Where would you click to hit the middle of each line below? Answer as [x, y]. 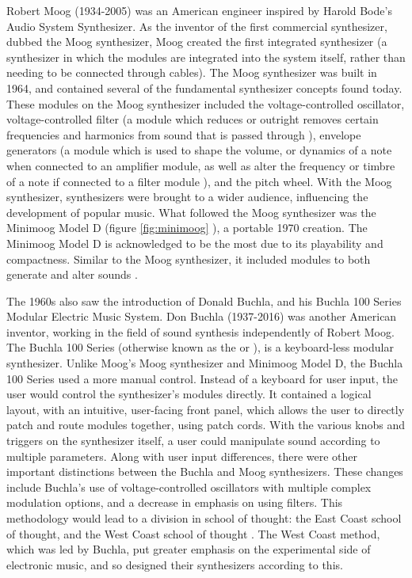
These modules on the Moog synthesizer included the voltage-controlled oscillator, [206, 103]
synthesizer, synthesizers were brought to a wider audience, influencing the [187, 197]
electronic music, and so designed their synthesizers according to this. [175, 564]
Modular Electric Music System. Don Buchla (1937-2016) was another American [202, 316]
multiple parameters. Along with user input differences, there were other [182, 456]
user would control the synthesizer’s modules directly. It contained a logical [189, 394]
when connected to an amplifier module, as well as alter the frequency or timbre [201, 165]
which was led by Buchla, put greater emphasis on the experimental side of [189, 549]
